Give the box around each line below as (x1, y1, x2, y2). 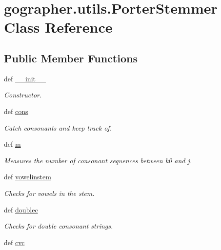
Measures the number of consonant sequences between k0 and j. (4, 155, 192, 165)
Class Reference (4, 17, 113, 37)
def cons (4, 106, 28, 116)
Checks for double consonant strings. (4, 221, 113, 231)
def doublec (4, 204, 38, 214)
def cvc (4, 237, 25, 247)
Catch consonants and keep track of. (4, 122, 112, 133)
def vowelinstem (4, 172, 51, 182)
